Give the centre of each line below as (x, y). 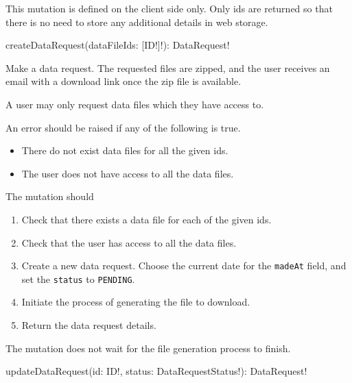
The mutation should (50, 196)
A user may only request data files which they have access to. (135, 104)
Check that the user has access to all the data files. (129, 242)
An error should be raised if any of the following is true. (123, 127)
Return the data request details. (89, 325)
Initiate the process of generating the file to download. (136, 302)
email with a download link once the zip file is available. (124, 81)
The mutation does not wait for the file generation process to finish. (148, 348)
